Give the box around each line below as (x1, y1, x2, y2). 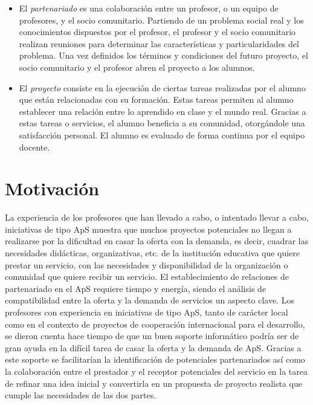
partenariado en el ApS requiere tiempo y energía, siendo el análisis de (5, 282, 266, 294)
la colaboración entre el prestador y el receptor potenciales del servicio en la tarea (5, 364, 308, 377)
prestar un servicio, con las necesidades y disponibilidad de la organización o (5, 258, 288, 271)
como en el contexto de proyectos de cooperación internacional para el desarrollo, (5, 317, 305, 330)
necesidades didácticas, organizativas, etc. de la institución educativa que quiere (5, 247, 300, 259)
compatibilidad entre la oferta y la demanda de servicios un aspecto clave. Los (5, 294, 294, 306)
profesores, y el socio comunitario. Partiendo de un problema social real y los (19, 13, 304, 26)
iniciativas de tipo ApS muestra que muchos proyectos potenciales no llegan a (5, 222, 292, 235)
